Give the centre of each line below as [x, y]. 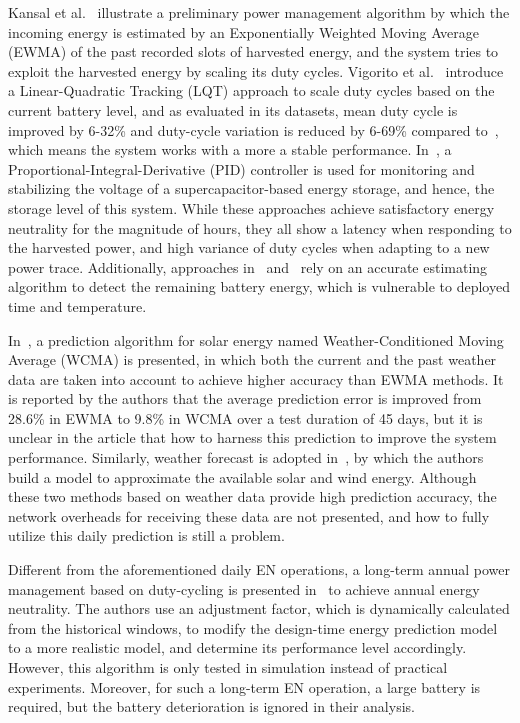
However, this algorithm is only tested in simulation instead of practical [228, 667]
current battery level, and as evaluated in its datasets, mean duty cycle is [233, 109]
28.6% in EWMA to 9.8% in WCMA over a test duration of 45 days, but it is [245, 417]
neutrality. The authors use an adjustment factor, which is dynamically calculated [259, 608]
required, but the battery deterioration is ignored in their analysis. [211, 706]
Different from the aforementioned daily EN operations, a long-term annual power [259, 569]
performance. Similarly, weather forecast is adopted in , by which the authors [246, 457]
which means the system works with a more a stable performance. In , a [230, 149]
